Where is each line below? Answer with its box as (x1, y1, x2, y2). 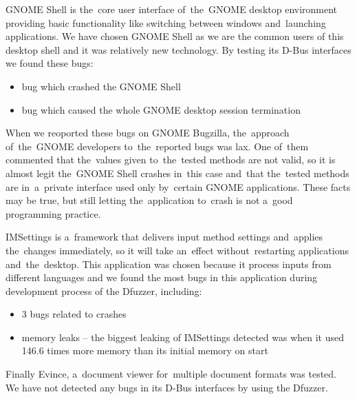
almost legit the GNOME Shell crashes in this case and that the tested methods (6, 165, 349, 180)
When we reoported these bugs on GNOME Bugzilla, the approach (6, 125, 290, 140)
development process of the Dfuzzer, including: (6, 283, 202, 298)
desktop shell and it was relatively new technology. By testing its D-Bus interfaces (6, 42, 351, 57)
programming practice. (6, 206, 101, 221)
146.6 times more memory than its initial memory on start (21, 343, 268, 358)
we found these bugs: (6, 56, 94, 70)
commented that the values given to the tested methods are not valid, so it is (6, 152, 336, 167)
